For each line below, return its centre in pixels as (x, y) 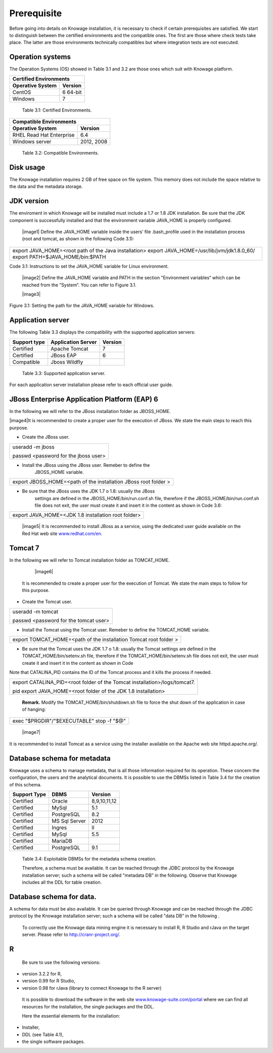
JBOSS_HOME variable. (59, 472)
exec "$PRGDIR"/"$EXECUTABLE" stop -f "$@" (69, 721)
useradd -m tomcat (35, 612)
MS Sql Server (69, 821)
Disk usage (27, 167)
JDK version (29, 201)
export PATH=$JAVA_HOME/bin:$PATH (59, 257)
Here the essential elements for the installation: (71, 1016)
